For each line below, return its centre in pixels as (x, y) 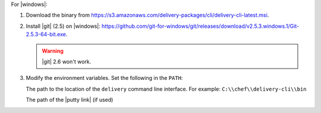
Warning (53, 51)
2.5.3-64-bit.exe (46, 34)
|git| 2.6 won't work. (67, 62)
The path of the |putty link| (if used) (70, 100)
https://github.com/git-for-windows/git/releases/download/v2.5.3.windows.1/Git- (200, 26)
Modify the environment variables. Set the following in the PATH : (104, 78)
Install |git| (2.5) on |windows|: (63, 26)
